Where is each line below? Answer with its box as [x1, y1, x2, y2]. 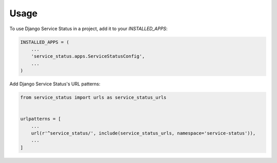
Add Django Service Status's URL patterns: [9, 81, 101, 87]
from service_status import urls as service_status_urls [20, 95, 167, 101]
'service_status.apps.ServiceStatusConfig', [31, 54, 145, 59]
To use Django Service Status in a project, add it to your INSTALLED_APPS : [9, 26, 168, 32]
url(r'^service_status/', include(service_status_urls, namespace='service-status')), [31, 130, 256, 136]
